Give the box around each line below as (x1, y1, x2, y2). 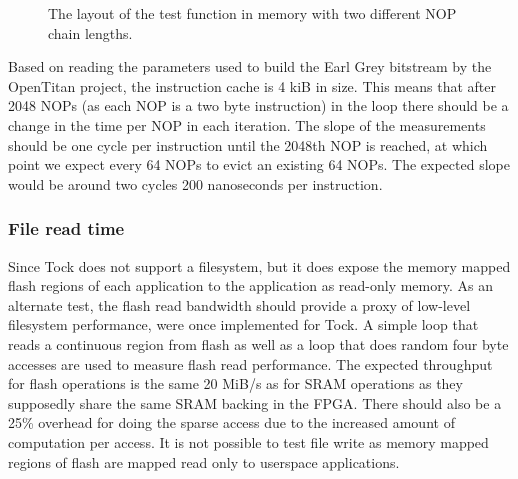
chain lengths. (48, 22, 133, 43)
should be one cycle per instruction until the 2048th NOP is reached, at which (8, 134, 488, 155)
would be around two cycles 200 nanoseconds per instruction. (8, 173, 383, 194)
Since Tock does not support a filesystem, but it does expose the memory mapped (8, 255, 511, 276)
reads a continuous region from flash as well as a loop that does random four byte (8, 333, 509, 354)
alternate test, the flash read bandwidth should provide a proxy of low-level (8, 294, 471, 315)
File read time (8, 216, 125, 241)
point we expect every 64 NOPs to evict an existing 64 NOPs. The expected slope (8, 154, 510, 175)
